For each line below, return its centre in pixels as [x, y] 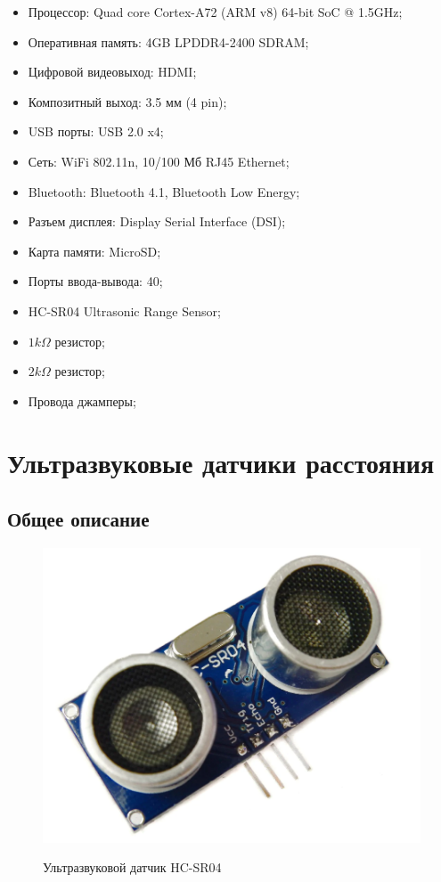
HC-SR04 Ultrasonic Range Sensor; [124, 310]
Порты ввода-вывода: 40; [95, 281]
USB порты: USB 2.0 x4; [96, 131]
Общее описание [78, 519]
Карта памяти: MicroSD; [94, 251]
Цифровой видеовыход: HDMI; [112, 72]
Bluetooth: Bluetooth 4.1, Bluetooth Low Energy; [164, 191]
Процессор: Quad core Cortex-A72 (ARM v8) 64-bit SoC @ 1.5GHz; [215, 12]
